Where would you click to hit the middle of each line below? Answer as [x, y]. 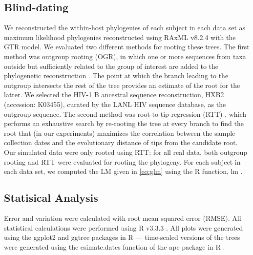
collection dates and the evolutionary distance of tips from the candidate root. [121, 142]
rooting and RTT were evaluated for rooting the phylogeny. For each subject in [122, 161]
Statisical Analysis [51, 198]
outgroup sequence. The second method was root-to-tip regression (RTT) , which [125, 114]
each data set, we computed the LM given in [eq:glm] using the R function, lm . [123, 171]
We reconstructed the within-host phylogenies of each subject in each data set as [125, 28]
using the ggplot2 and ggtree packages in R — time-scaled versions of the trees [122, 237]
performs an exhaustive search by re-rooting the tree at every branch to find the [124, 123]
